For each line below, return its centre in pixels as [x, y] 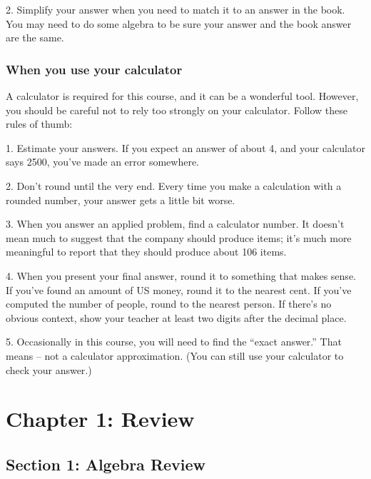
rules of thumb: [39, 124]
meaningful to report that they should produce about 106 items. [146, 252]
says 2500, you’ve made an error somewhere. [103, 162]
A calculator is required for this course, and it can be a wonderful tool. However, [182, 96]
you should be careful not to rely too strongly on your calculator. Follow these [177, 110]
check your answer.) [49, 369]
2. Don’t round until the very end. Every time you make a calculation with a [174, 185]
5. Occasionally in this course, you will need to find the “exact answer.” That [174, 342]
